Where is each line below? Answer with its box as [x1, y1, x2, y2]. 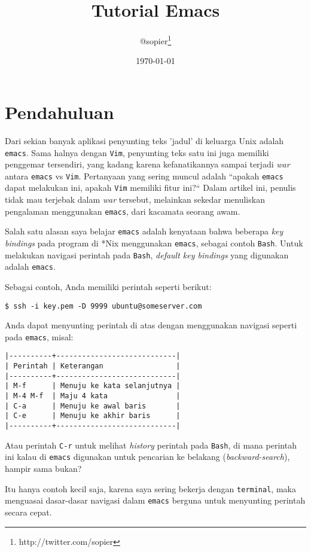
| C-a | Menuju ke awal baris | [5, 401, 181, 410]
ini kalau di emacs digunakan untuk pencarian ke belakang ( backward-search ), [5, 450, 290, 463]
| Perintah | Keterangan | [5, 362, 181, 371]
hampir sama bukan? [5, 462, 82, 474]
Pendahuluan [5, 99, 114, 124]
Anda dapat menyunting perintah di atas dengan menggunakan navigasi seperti [5, 319, 297, 331]
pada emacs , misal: [5, 330, 74, 343]
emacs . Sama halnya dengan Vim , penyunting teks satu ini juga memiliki [5, 146, 269, 158]
